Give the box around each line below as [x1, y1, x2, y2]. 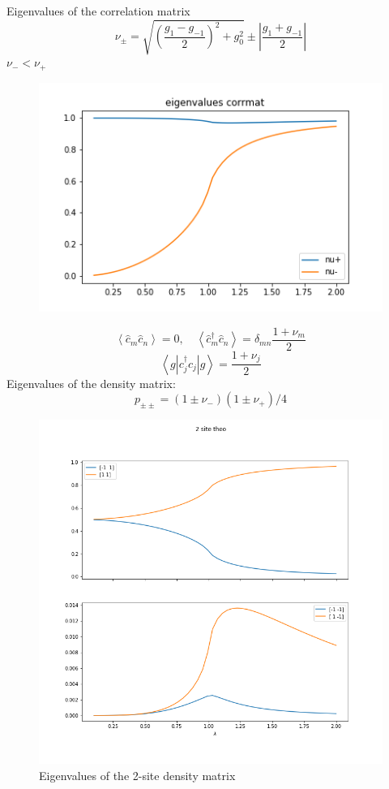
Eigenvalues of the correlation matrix [6, 2, 190, 19]
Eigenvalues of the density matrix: [6, 374, 176, 391]
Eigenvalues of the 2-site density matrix [39, 766, 236, 783]
